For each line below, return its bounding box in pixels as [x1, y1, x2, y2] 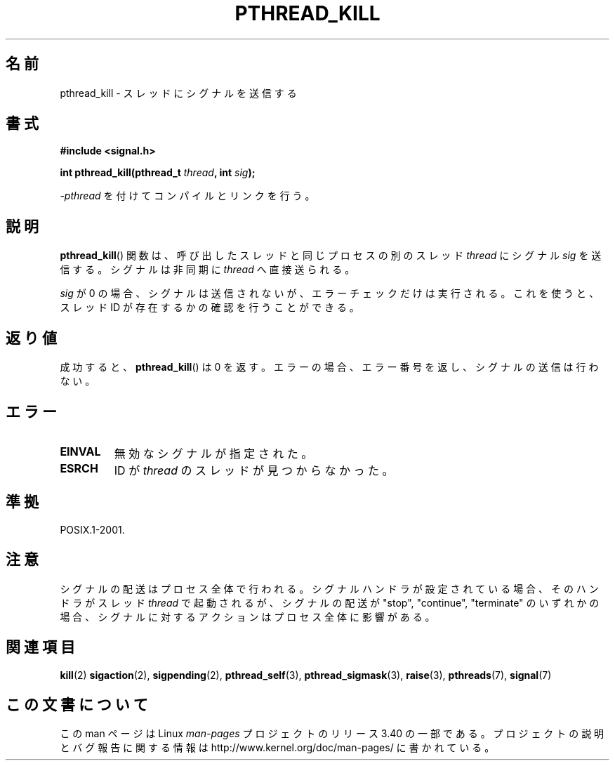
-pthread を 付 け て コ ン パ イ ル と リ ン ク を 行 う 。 [60, 190, 315, 202]
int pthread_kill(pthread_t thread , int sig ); [60, 166, 256, 179]
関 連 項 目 [6, 638, 75, 656]
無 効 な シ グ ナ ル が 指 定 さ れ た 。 [114, 446, 313, 461]
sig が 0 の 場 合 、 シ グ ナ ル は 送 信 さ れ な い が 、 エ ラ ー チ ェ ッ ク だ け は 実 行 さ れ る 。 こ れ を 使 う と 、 [60, 287, 599, 300]
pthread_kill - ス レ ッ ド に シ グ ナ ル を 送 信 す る [60, 86, 297, 99]
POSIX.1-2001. [60, 523, 125, 536]
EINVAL [60, 444, 101, 458]
